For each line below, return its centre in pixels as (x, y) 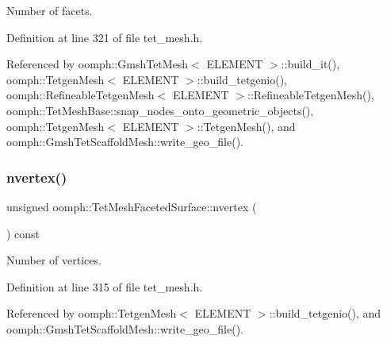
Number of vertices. (54, 260)
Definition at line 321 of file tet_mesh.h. (105, 37)
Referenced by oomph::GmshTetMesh (98, 64)
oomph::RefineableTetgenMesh (80, 95)
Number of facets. (50, 10)
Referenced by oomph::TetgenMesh (92, 313)
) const (23, 233)
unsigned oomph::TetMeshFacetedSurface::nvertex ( (132, 206)
